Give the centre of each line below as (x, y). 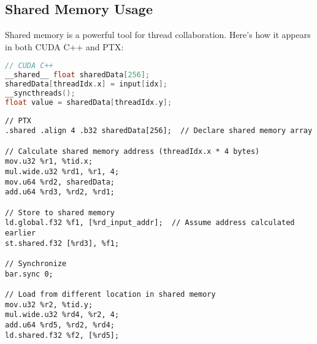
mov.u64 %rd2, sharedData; (60, 182)
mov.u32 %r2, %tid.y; (49, 304)
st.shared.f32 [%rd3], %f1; (62, 243)
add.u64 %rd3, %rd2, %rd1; (60, 192)
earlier (21, 233)
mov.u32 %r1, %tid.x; (49, 162)
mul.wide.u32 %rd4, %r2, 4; (62, 315)
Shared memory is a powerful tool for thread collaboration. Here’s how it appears (158, 35)
